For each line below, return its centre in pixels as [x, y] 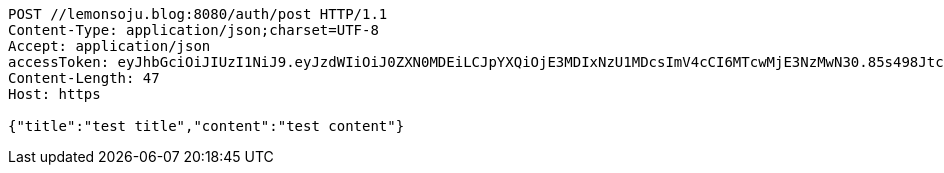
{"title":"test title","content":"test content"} [206, 126]
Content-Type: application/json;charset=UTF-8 [193, 30]
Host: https [54, 94]
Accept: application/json [109, 46]
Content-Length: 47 [84, 78]
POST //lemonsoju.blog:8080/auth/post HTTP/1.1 [198, 14]
